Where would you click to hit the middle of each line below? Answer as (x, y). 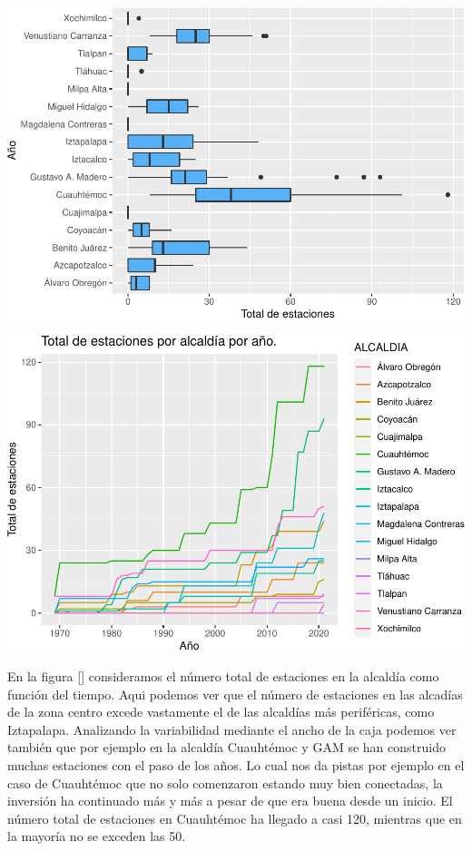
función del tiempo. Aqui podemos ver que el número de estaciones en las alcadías (235, 694)
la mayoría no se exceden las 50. (97, 836)
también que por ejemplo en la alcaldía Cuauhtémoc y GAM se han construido (226, 747)
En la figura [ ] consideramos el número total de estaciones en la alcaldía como (223, 675)
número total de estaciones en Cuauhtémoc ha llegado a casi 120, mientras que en (235, 818)
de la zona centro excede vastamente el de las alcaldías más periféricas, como (221, 712)
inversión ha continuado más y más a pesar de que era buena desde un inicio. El (230, 801)
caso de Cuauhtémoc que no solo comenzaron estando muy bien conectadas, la (225, 783)
